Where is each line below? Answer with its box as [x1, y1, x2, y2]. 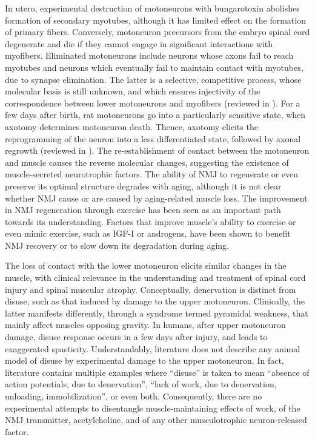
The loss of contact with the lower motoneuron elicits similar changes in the [5, 259, 287, 272]
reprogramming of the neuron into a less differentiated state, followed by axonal [5, 132, 301, 145]
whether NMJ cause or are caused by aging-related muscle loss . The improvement [5, 191, 308, 204]
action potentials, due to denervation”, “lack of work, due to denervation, [5, 378, 277, 390]
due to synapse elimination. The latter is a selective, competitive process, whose [5, 73, 302, 85]
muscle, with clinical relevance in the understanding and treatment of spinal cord [5, 271, 306, 284]
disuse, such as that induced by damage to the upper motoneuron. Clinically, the [5, 295, 305, 307]
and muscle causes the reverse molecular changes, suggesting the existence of [5, 156, 289, 168]
